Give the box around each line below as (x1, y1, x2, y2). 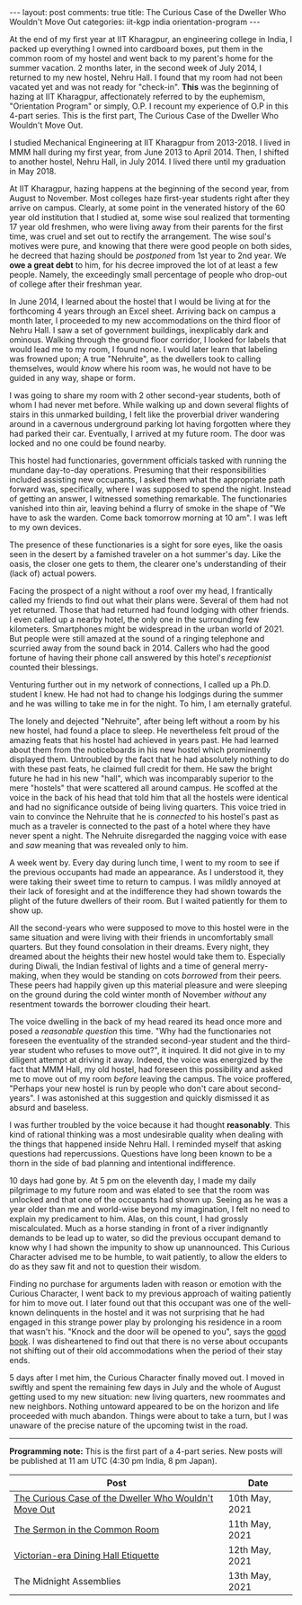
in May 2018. (9, 166, 57, 176)
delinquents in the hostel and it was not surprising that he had (35, 1308, 265, 1317)
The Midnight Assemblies (13, 1575, 121, 1587)
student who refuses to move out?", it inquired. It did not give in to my (27, 1045, 286, 1055)
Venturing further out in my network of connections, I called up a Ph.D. (9, 679, 271, 689)
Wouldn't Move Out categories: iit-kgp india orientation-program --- (9, 16, 261, 27)
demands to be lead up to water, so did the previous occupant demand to (9, 1233, 281, 1243)
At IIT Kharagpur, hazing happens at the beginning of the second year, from (9, 183, 289, 194)
